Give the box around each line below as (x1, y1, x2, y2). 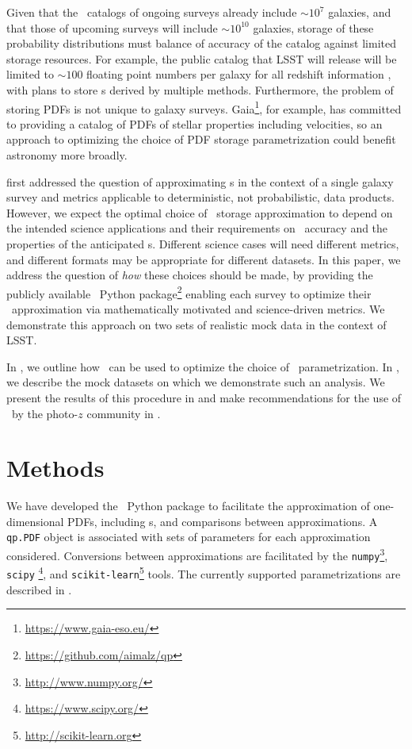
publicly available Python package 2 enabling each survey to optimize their (6, 282, 372, 302)
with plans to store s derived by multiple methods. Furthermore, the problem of (6, 81, 394, 98)
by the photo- (11, 405, 78, 421)
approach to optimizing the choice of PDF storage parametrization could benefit (6, 131, 396, 148)
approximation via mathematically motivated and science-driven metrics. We (11, 301, 385, 317)
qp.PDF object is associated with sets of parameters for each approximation (6, 528, 371, 545)
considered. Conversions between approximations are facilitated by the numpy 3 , (6, 545, 388, 563)
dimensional (6, 513, 64, 529)
